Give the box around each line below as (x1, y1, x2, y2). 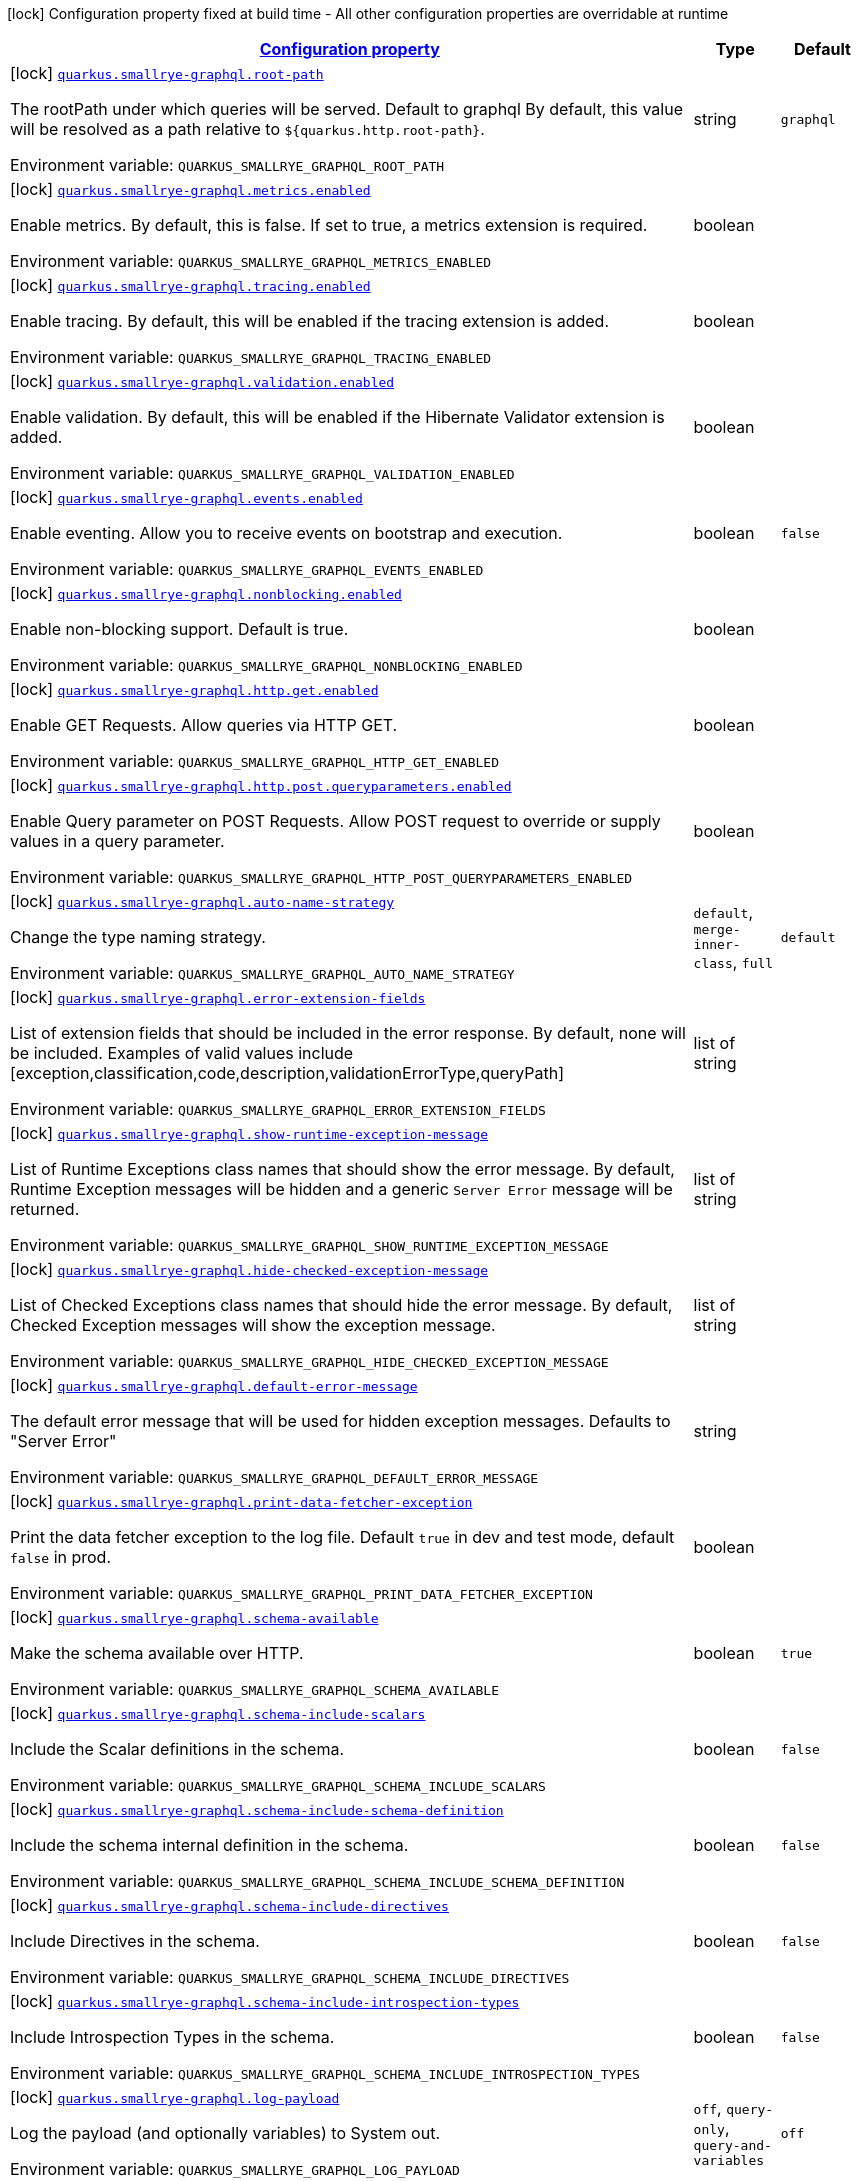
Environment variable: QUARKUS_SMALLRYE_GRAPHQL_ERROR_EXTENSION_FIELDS (10, 1099, 546, 1119)
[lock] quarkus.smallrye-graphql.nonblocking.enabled (10, 583, 402, 603)
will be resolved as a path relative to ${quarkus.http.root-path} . (10, 119, 485, 139)
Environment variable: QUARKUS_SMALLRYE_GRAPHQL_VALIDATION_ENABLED (10, 463, 515, 483)
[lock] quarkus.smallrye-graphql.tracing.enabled (10, 275, 371, 295)
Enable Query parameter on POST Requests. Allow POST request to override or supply (10, 811, 661, 831)
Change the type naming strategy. (10, 927, 266, 947)
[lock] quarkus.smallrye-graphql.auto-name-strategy (10, 891, 395, 911)
